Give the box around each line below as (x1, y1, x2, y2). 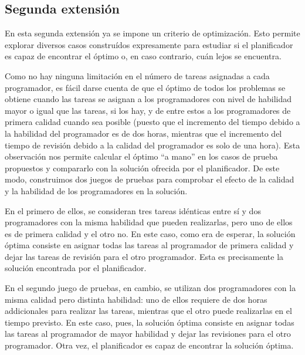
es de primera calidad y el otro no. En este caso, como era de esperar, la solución (5, 227, 296, 239)
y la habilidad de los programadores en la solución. (5, 184, 188, 197)
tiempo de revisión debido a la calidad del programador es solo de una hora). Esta (5, 138, 300, 151)
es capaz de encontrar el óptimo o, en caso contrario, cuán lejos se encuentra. (5, 50, 282, 62)
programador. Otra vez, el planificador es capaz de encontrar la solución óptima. (5, 339, 294, 351)
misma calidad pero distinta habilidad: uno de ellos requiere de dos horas (5, 293, 267, 305)
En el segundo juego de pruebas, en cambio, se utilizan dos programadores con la (5, 282, 296, 294)
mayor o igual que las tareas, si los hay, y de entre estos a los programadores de (5, 104, 291, 116)
